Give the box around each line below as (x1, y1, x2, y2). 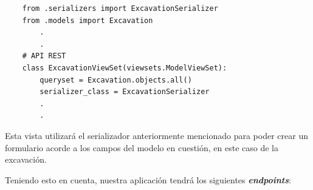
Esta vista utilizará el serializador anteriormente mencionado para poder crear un (5, 129, 308, 141)
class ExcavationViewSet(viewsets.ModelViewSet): (22, 63, 227, 72)
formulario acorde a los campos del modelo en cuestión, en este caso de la (5, 141, 278, 154)
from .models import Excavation (22, 16, 153, 25)
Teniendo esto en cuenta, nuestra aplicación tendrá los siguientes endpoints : (5, 173, 291, 186)
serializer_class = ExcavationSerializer (40, 87, 210, 97)
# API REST (22, 52, 66, 61)
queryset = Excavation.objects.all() (40, 75, 192, 84)
